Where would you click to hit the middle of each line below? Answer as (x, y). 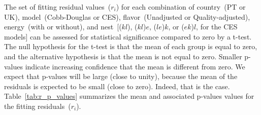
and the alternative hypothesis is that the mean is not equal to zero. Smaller (123, 56)
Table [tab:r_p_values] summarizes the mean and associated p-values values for (129, 96)
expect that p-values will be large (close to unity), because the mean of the (121, 76)
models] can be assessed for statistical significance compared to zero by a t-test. (128, 36)
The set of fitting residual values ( (58, 7)
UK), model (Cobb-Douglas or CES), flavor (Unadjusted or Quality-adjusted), (127, 16)
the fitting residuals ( (38, 106)
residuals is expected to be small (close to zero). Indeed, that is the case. (117, 86)
